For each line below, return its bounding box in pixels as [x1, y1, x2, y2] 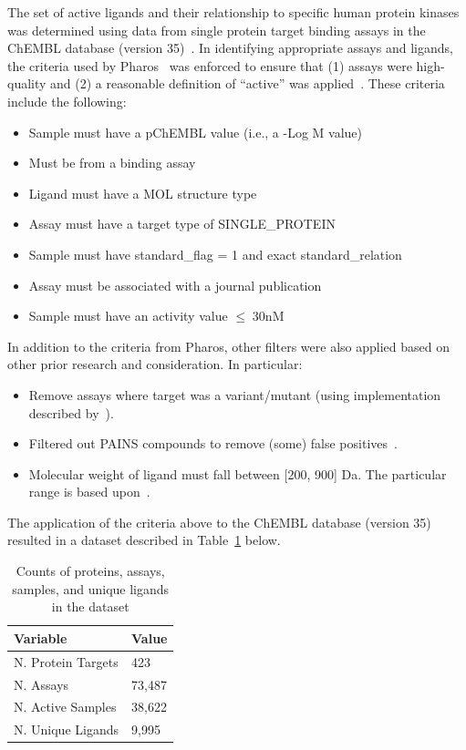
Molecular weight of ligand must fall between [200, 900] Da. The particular [28, 464, 447, 483]
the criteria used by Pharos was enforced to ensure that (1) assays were [7, 56, 412, 75]
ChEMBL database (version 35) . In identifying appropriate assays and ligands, [7, 38, 453, 57]
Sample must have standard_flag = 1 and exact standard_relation [28, 244, 402, 263]
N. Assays [14, 674, 69, 693]
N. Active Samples [14, 697, 117, 716]
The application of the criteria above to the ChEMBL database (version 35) [7, 512, 431, 531]
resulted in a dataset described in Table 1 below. [7, 530, 281, 550]
